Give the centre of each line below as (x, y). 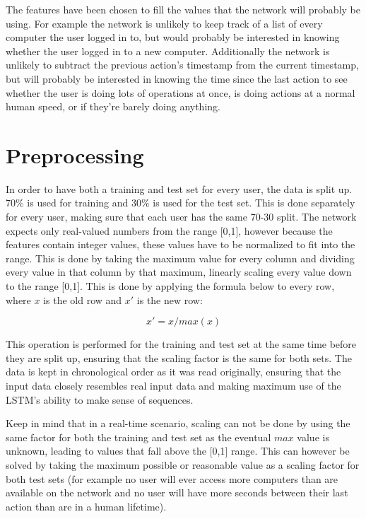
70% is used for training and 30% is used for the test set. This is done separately (181, 203)
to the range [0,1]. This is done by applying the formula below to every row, (170, 286)
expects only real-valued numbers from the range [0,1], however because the (169, 230)
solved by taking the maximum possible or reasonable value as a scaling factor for (183, 464)
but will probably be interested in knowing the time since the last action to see (177, 78)
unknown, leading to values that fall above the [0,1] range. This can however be (178, 451)
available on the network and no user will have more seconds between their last (177, 492)
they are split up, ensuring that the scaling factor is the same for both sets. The (179, 357)
